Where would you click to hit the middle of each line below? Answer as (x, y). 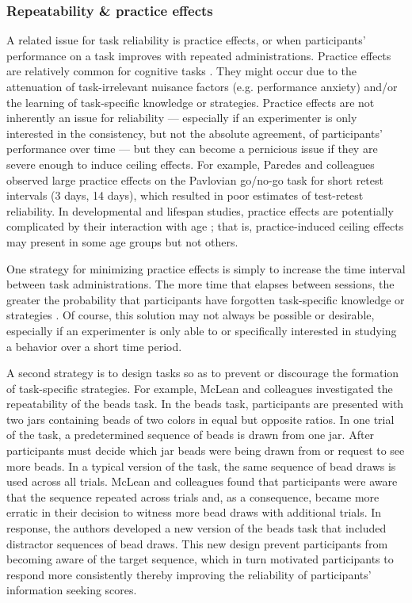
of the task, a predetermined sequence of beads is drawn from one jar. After (191, 435)
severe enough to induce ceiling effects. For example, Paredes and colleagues (191, 164)
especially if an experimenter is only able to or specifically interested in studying (202, 330)
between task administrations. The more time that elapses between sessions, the (200, 284)
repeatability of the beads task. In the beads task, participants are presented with (205, 404)
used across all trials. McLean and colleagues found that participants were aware (202, 481)
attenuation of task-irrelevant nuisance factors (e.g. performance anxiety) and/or (202, 86)
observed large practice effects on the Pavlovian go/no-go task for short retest (195, 179)
